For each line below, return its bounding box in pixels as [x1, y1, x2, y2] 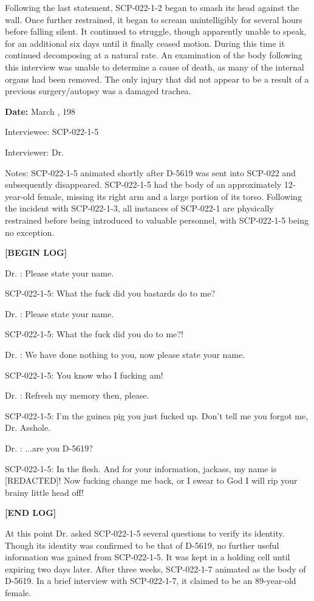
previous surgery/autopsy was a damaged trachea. [5, 84, 191, 97]
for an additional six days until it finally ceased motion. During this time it [5, 36, 285, 49]
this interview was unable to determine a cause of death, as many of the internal [5, 60, 304, 73]
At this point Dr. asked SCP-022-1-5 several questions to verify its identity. [5, 527, 285, 539]
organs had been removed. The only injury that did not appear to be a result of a [5, 72, 309, 85]
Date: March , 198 [5, 105, 76, 117]
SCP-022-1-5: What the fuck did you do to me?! [5, 328, 183, 340]
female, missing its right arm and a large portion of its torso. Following [37, 190, 302, 202]
